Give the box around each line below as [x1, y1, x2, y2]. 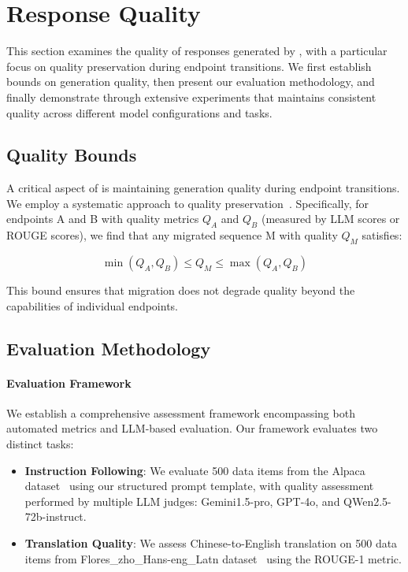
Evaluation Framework [6, 374, 132, 391]
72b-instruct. [24, 508, 87, 525]
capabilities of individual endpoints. [6, 297, 178, 314]
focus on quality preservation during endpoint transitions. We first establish [6, 58, 372, 74]
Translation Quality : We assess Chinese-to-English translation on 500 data [24, 535, 398, 551]
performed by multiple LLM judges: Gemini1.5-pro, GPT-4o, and [24, 492, 340, 509]
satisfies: [362, 227, 402, 243]
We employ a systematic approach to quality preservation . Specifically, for [6, 195, 369, 211]
